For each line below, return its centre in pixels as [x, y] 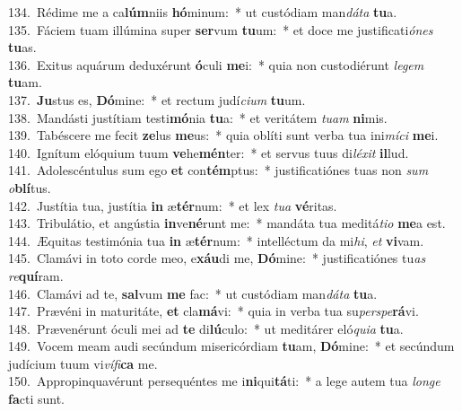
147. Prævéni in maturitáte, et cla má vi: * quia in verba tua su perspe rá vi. [214, 311]
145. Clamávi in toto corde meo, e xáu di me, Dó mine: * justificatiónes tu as [217, 258]
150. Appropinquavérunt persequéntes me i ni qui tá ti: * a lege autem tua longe [224, 381]
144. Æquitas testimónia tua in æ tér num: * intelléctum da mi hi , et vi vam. [216, 240]
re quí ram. [36, 275]
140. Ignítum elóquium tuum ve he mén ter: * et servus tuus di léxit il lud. [209, 152]
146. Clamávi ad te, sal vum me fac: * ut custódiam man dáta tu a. [193, 293]
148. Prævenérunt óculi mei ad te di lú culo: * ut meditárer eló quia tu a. [206, 328]
